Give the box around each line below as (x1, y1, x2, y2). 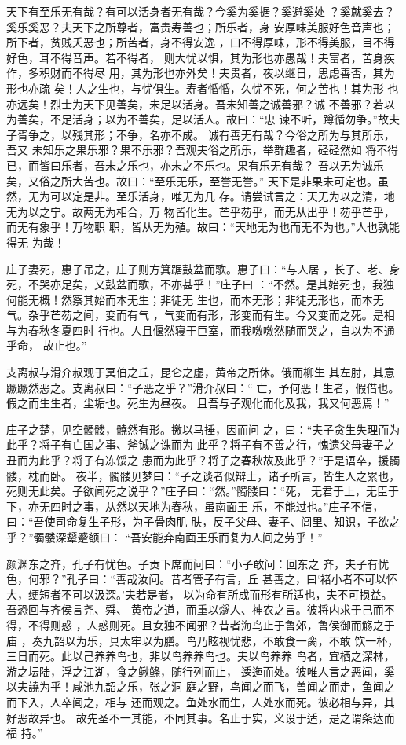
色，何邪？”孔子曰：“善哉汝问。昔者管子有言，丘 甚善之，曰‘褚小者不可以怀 (6, 571, 397, 587)
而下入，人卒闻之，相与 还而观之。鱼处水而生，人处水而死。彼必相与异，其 (6, 693, 395, 710)
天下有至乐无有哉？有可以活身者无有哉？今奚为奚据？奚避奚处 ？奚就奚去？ (6, 3, 395, 19)
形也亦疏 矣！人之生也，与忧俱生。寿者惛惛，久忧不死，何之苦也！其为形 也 (6, 79, 399, 96)
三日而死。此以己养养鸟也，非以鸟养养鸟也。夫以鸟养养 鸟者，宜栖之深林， (6, 648, 395, 664)
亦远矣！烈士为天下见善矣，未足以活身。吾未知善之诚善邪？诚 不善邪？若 (6, 95, 384, 112)
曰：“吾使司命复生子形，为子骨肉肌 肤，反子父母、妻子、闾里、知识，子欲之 (6, 513, 401, 530)
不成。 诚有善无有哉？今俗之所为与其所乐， (170, 126, 395, 142)
